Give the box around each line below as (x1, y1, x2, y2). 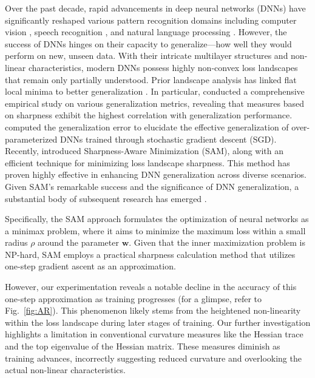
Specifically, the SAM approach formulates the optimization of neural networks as (5, 212, 309, 225)
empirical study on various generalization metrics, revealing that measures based (5, 96, 305, 109)
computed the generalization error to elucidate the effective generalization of (5, 120, 289, 133)
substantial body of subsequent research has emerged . (5, 192, 207, 204)
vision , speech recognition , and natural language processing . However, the (5, 25, 287, 38)
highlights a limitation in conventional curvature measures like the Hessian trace (5, 328, 303, 340)
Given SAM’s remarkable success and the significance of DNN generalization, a (5, 180, 299, 192)
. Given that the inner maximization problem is (129, 236, 306, 249)
